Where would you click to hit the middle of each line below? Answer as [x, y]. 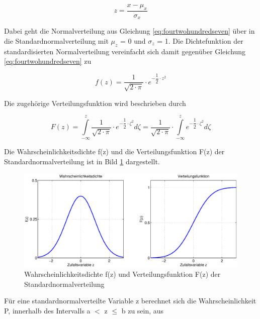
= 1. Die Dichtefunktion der [200, 40]
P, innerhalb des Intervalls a [47, 310]
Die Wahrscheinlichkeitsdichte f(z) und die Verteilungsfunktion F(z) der [114, 151]
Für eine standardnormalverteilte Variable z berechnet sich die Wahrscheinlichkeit [130, 301]
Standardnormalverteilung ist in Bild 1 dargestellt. [82, 162]
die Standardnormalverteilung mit [56, 40]
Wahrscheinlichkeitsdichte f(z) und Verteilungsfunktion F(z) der [122, 274]
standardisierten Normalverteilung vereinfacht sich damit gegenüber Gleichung [125, 51]
